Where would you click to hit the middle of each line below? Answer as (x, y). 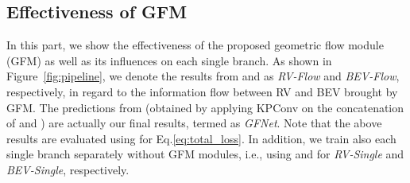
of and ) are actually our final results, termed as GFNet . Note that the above (194, 123)
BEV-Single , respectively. (68, 169)
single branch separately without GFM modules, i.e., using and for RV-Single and (205, 154)
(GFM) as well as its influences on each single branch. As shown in (169, 60)
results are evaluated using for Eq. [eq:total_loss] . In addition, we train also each (201, 138)
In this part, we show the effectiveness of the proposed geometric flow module (195, 45)
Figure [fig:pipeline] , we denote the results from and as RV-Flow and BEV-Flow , (203, 76)
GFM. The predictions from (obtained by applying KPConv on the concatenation (205, 107)
